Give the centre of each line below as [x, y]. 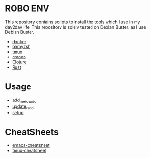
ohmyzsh [21, 46]
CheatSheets [32, 132]
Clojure [19, 62]
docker [19, 41]
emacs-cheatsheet [31, 145]
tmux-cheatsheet [29, 151]
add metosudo [24, 101]
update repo [23, 107]
